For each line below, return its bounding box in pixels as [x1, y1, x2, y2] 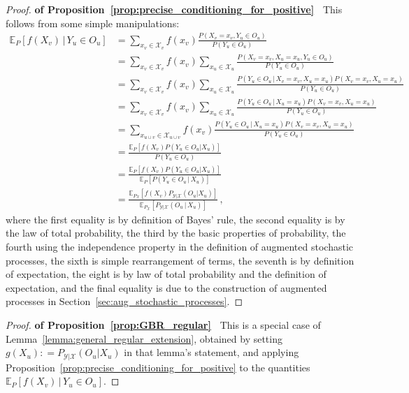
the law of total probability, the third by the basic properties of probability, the [6, 225, 346, 240]
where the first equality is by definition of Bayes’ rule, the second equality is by [6, 212, 345, 226]
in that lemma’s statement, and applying [124, 345, 299, 359]
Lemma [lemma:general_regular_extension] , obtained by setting [6, 331, 282, 346]
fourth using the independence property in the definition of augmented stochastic [6, 239, 354, 254]
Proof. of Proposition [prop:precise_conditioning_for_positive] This [6, 2, 343, 16]
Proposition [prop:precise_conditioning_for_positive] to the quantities [6, 359, 310, 374]
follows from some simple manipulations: [6, 15, 180, 30]
